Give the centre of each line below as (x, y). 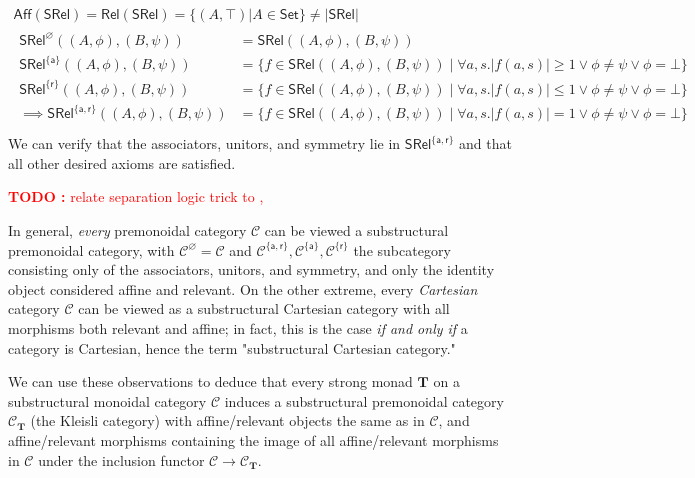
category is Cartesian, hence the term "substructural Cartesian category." (232, 347)
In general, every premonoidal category (127, 230)
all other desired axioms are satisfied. (122, 162)
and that (485, 143)
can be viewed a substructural (356, 230)
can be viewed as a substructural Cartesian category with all (264, 308)
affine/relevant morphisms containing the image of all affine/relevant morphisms (253, 439)
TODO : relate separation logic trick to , (136, 196)
